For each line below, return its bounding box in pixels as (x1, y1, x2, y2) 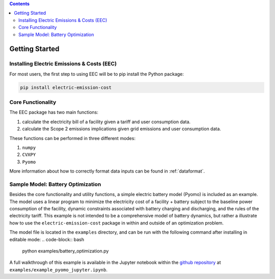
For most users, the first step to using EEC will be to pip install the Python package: (9, 71, 184, 77)
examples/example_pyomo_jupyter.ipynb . (9, 266, 108, 272)
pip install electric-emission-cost (20, 85, 112, 90)
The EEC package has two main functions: (9, 109, 99, 116)
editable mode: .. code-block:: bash (9, 236, 84, 242)
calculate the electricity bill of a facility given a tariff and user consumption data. (22, 119, 191, 125)
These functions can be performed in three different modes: (9, 135, 136, 141)
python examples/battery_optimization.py (22, 248, 109, 254)
